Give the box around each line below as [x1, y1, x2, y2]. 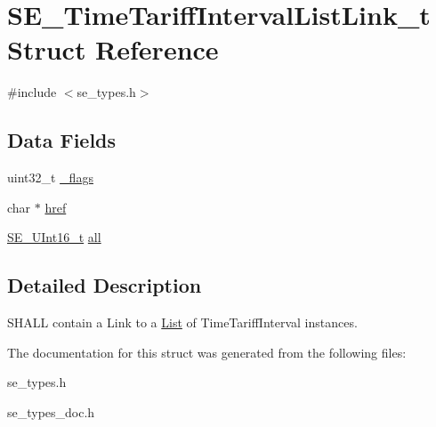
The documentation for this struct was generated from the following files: [7, 342, 407, 361]
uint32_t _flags [7, 168, 93, 187]
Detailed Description [7, 271, 202, 299]
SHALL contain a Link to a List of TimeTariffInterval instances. [7, 313, 358, 332]
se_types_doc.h [7, 402, 95, 421]
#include [7, 83, 57, 101]
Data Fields [7, 126, 117, 154]
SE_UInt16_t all [7, 228, 101, 246]
